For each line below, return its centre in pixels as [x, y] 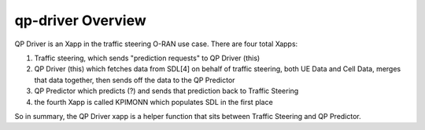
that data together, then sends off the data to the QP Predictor [135, 80]
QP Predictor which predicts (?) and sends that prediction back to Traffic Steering [166, 91]
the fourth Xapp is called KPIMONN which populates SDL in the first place [153, 102]
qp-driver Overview [81, 20]
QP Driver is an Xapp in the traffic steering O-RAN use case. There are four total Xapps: [156, 44]
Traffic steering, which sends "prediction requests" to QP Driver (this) [147, 58]
